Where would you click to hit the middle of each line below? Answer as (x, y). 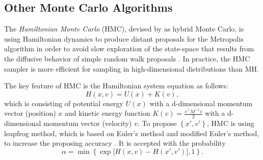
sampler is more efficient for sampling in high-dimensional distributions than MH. (131, 68)
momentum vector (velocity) (88, 123)
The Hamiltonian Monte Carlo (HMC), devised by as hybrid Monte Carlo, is (124, 29)
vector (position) (30, 113)
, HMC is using (231, 123)
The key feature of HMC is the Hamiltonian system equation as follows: (116, 86)
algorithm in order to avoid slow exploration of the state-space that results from (129, 49)
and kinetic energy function (107, 113)
